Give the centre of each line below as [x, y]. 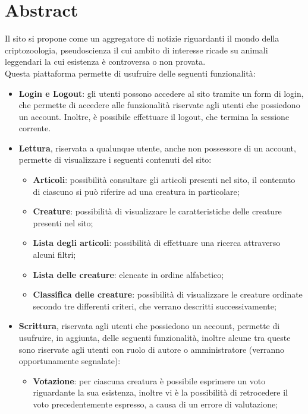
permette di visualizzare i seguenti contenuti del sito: [115, 159]
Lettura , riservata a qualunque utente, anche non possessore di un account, [157, 148]
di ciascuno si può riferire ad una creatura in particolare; [136, 191]
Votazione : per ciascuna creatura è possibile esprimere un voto [149, 380]
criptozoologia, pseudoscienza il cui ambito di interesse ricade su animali [136, 50]
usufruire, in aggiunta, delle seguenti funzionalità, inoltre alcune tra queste [155, 337]
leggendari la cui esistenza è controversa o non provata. [105, 61]
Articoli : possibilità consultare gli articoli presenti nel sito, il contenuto [164, 180]
